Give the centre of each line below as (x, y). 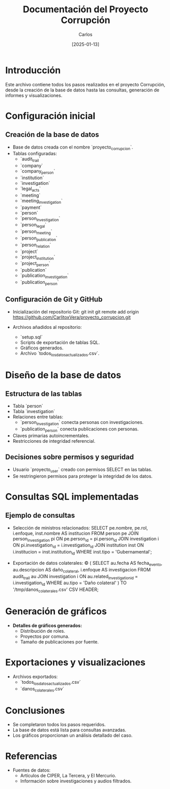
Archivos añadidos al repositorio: (47, 327)
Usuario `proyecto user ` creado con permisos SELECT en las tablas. (82, 470)
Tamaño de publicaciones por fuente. (60, 641)
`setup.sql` (31, 337)
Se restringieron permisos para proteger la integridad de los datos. (82, 476)
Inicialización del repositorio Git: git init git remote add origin (76, 312)
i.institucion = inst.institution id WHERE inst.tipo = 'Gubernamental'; (82, 553)
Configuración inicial (50, 116)
